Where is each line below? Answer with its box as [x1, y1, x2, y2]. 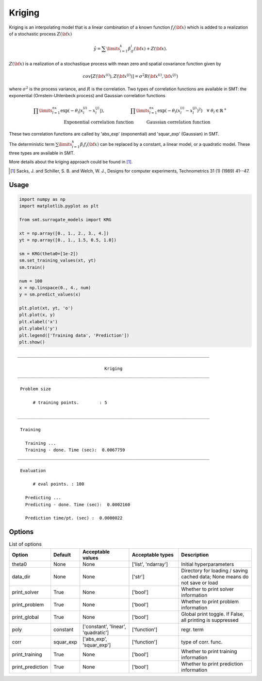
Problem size [20, 386, 51, 391]
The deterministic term [9, 141, 55, 147]
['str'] [131, 573, 145, 580]
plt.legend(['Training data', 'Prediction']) [19, 332, 130, 338]
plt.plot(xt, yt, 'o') [19, 305, 73, 311]
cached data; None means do [181, 573, 249, 580]
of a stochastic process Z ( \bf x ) [9, 31, 72, 36]
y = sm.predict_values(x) [19, 292, 81, 297]
